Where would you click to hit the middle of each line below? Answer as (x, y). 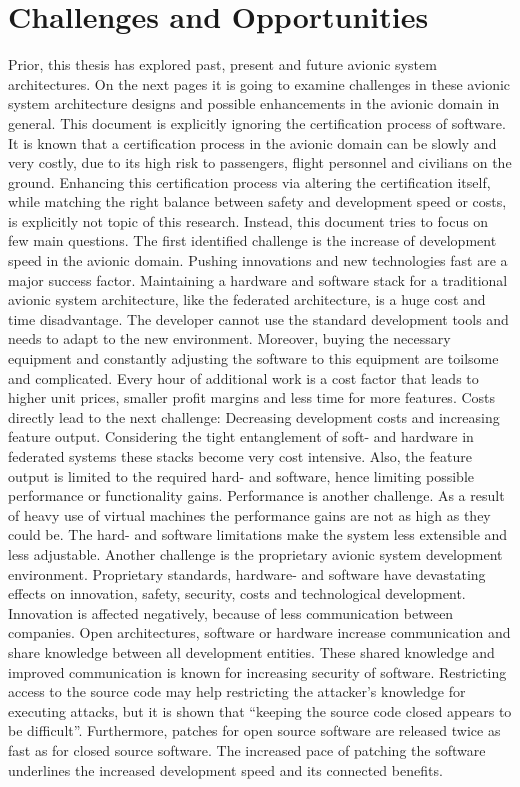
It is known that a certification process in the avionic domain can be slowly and (252, 142)
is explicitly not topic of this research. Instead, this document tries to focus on (248, 220)
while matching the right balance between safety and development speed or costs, (257, 201)
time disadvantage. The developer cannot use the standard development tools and (258, 318)
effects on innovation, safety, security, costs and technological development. (237, 593)
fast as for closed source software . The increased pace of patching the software (247, 749)
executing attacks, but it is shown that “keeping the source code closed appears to (260, 710)
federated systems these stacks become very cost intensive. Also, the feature (240, 456)
